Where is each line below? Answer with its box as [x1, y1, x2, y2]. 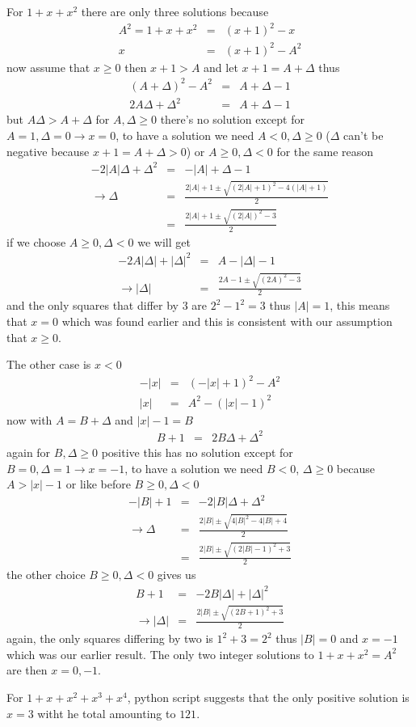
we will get [137, 233, 191, 250]
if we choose [6, 233, 66, 250]
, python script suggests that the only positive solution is [127, 688, 410, 705]
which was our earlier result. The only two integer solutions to [6, 645, 314, 662]
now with [6, 411, 53, 428]
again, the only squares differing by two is [6, 630, 213, 647]
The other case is [6, 356, 91, 373]
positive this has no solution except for [101, 444, 293, 460]
